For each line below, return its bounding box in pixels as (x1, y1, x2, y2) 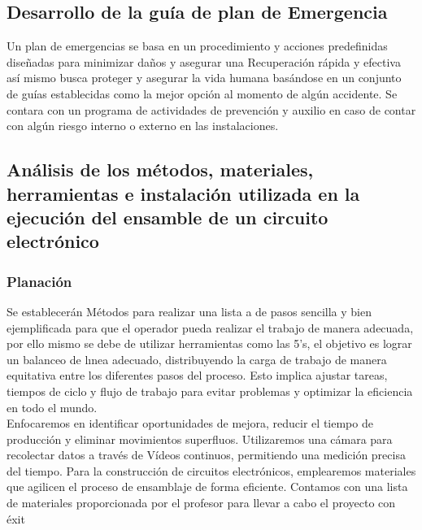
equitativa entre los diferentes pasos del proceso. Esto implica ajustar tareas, (7, 367, 388, 384)
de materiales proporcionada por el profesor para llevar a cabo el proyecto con (7, 494, 396, 511)
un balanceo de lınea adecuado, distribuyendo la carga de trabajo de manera (7, 350, 387, 367)
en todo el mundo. (7, 398, 98, 415)
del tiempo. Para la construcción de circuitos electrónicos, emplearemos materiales (7, 462, 416, 479)
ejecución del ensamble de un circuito (7, 204, 328, 229)
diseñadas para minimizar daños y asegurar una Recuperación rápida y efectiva (7, 53, 401, 70)
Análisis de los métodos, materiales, (7, 157, 314, 182)
